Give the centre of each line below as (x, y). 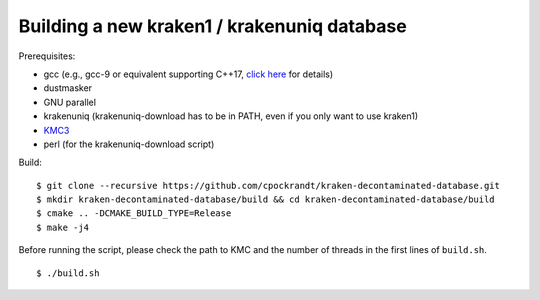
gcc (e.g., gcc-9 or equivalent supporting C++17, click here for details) (188, 74)
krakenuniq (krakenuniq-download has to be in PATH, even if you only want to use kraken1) (231, 116)
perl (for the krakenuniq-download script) (129, 144)
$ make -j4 (63, 227)
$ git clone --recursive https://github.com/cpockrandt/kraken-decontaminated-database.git (268, 185)
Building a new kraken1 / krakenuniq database (212, 26)
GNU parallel (70, 102)
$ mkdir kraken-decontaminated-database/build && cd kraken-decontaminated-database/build (265, 199)
